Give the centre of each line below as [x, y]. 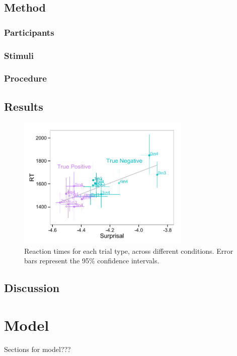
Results [24, 106]
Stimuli [19, 55]
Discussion [32, 288]
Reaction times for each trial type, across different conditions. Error [129, 251]
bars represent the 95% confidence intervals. [92, 261]
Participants [29, 32]
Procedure [25, 78]
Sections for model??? [37, 349]
